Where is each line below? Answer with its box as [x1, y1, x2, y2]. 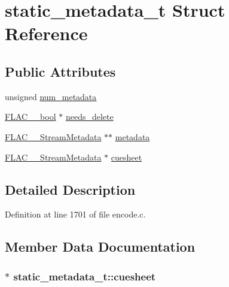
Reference [5, 21, 88, 46]
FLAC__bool [5, 110, 56, 123]
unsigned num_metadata [5, 90, 97, 102]
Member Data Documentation [5, 237, 196, 256]
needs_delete [65, 110, 114, 123]
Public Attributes [5, 62, 116, 80]
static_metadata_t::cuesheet [13, 268, 156, 283]
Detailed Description [5, 180, 136, 198]
